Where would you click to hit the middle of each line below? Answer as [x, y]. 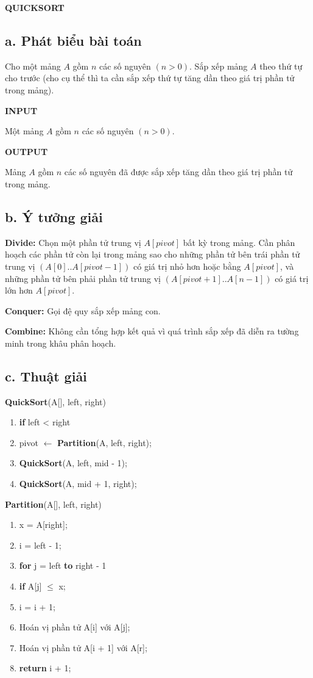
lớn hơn [19, 290]
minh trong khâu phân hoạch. [61, 343]
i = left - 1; [40, 545]
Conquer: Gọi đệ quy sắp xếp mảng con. [83, 310]
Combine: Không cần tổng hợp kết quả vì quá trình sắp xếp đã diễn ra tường [152, 331]
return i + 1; [45, 668]
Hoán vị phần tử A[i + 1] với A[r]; [83, 647]
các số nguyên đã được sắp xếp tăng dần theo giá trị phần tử [178, 172]
